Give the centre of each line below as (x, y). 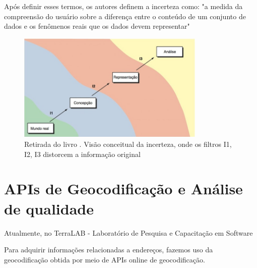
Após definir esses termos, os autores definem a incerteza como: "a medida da (123, 6)
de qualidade (49, 208)
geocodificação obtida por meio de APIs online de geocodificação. (105, 259)
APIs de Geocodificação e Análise (123, 189)
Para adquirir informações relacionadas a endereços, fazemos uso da (109, 250)
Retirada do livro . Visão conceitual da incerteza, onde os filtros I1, (128, 144)
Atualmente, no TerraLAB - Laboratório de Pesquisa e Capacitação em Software (128, 232)
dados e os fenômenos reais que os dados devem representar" (97, 26)
